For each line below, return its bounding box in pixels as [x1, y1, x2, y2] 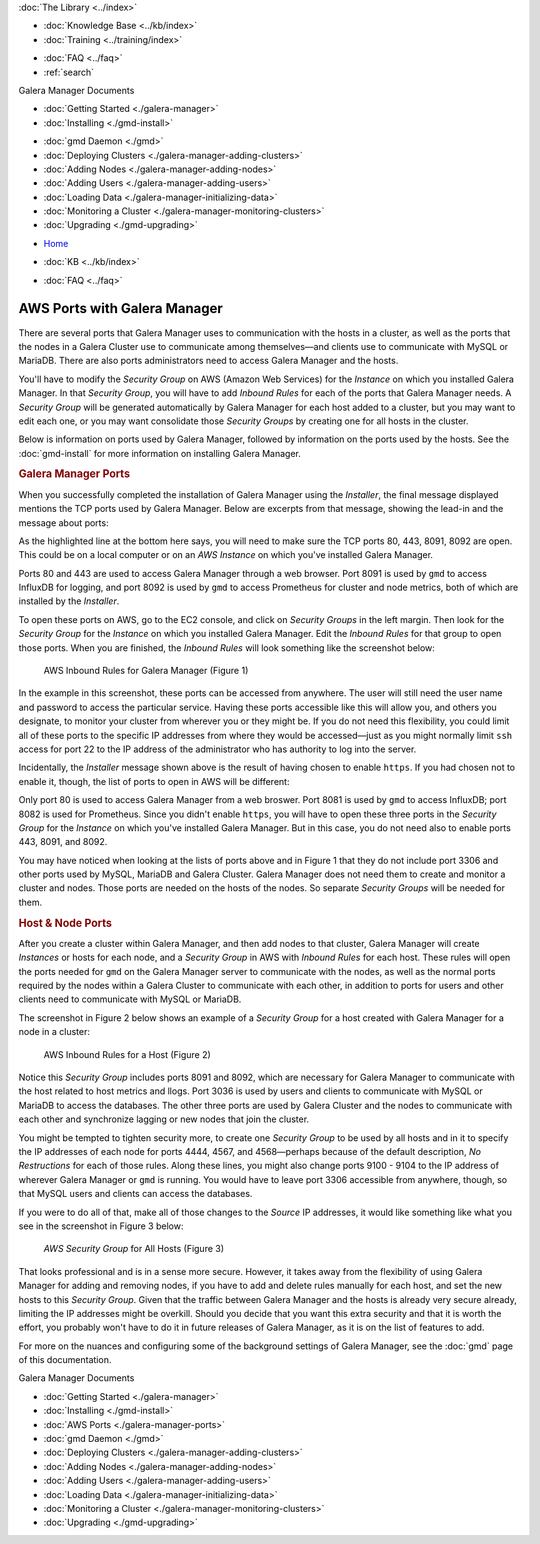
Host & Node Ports [18, 916, 112, 930]
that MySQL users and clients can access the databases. [18, 1188, 253, 1200]
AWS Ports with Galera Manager [18, 300, 224, 317]
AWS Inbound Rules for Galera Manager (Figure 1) [43, 665, 249, 677]
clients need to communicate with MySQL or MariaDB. [18, 993, 242, 1005]
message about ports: [18, 516, 109, 529]
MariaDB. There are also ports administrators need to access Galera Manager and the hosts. [18, 355, 399, 367]
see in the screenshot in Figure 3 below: [18, 1220, 184, 1232]
